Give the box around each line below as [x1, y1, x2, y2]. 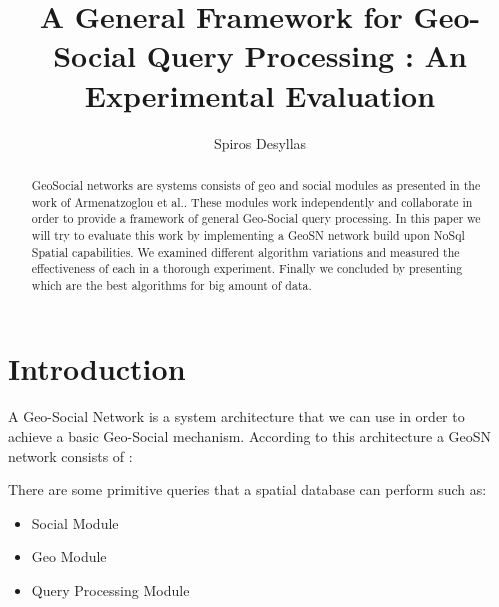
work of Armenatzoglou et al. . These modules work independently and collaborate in [31, 193, 473, 210]
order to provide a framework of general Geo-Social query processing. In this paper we [31, 210, 481, 227]
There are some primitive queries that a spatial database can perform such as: [8, 479, 487, 500]
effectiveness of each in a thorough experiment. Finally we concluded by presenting [31, 260, 463, 277]
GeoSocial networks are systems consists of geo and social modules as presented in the [31, 176, 481, 193]
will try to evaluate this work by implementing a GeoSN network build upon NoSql [31, 226, 465, 243]
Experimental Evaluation [84, 74, 436, 115]
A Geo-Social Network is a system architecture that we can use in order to [8, 406, 465, 427]
